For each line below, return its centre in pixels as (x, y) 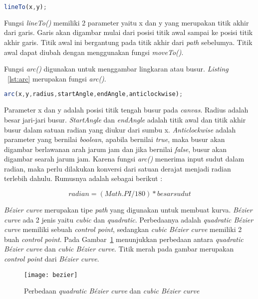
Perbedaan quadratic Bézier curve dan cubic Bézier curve (112, 291)
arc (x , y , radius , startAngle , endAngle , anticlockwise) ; (94, 94)
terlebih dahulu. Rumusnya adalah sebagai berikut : (83, 178)
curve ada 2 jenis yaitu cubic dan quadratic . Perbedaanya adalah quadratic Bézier (129, 219)
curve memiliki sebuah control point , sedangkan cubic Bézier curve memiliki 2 (123, 229)
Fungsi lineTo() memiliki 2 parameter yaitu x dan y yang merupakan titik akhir (127, 22)
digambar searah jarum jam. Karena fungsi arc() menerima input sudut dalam (124, 159)
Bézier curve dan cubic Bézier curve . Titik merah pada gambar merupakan (119, 249)
